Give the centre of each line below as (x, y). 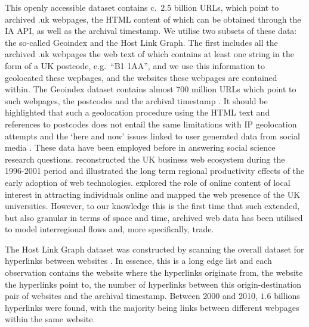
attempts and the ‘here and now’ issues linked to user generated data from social (152, 136)
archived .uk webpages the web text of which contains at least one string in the (149, 54)
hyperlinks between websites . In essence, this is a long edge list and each (138, 261)
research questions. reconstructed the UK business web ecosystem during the (145, 159)
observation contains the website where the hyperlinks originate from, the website (154, 272)
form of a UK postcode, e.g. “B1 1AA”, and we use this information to (135, 65)
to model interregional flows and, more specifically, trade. (109, 229)
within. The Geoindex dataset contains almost (89, 89)
